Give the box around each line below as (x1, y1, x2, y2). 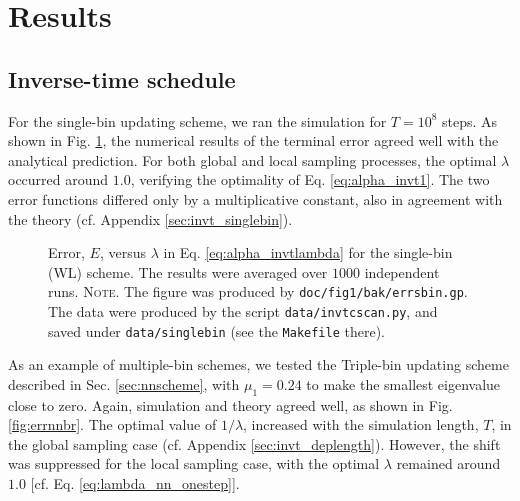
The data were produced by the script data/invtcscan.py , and (48, 300, 438, 321)
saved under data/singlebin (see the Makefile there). (48, 320, 386, 341)
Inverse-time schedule (8, 63, 236, 94)
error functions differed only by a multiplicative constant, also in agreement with (8, 188, 503, 209)
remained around (396, 453, 501, 474)
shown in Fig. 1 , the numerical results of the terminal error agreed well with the (8, 130, 499, 151)
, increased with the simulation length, (243, 414, 479, 435)
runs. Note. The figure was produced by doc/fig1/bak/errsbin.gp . (48, 281, 468, 302)
